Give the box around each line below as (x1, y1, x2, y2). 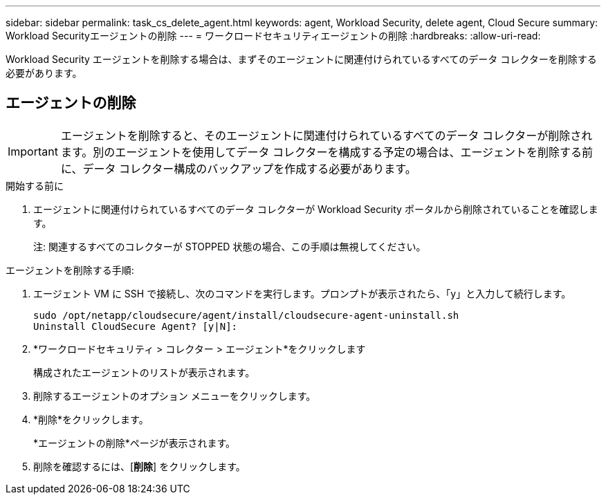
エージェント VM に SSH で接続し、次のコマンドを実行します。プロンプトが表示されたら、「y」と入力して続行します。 (33, 287, 571, 299)
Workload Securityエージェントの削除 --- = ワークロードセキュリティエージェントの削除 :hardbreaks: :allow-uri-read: (6, 30, 541, 41)
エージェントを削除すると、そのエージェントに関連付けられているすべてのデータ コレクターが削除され (60, 128, 593, 142)
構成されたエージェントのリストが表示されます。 (33, 366, 255, 378)
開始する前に (6, 179, 64, 192)
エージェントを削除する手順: (6, 263, 134, 276)
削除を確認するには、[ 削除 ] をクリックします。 (33, 460, 246, 472)
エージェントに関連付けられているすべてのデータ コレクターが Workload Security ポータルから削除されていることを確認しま (33, 203, 598, 215)
